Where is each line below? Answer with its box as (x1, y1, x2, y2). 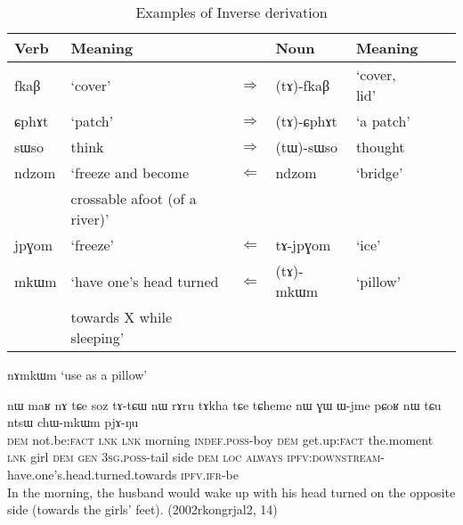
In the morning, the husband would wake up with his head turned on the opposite (7, 482, 456, 501)
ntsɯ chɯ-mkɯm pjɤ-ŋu (7, 413, 139, 431)
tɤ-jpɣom (275, 234, 331, 255)
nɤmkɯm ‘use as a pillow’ (7, 365, 148, 383)
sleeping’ (70, 327, 125, 348)
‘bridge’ (355, 162, 403, 183)
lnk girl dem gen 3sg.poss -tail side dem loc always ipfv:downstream (7, 447, 381, 466)
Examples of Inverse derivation (135, 2, 328, 22)
